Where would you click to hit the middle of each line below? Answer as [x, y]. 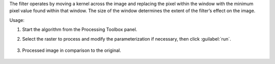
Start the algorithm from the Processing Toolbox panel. [80, 29]
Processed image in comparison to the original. [72, 50]
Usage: [17, 20]
